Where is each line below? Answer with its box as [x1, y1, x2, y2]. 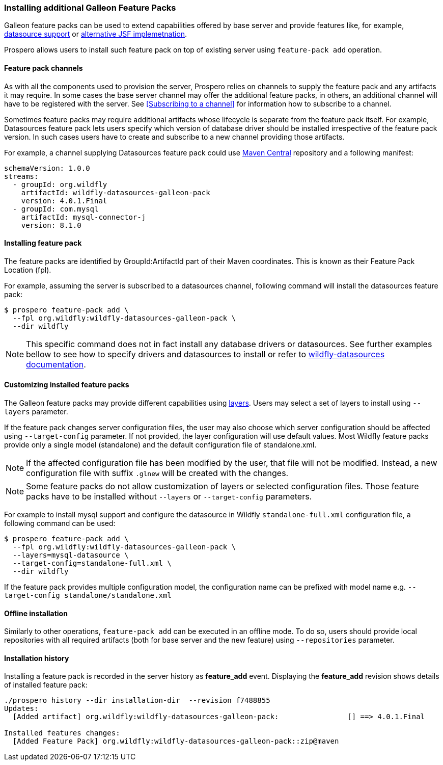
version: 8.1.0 [21, 221, 81, 229]
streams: [4, 172, 39, 180]
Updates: [4, 704, 39, 713]
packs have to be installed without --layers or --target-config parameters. [26, 491, 312, 502]
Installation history [4, 653, 69, 663]
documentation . [26, 359, 86, 370]
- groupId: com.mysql [12, 204, 99, 213]
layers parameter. [4, 407, 68, 416]
